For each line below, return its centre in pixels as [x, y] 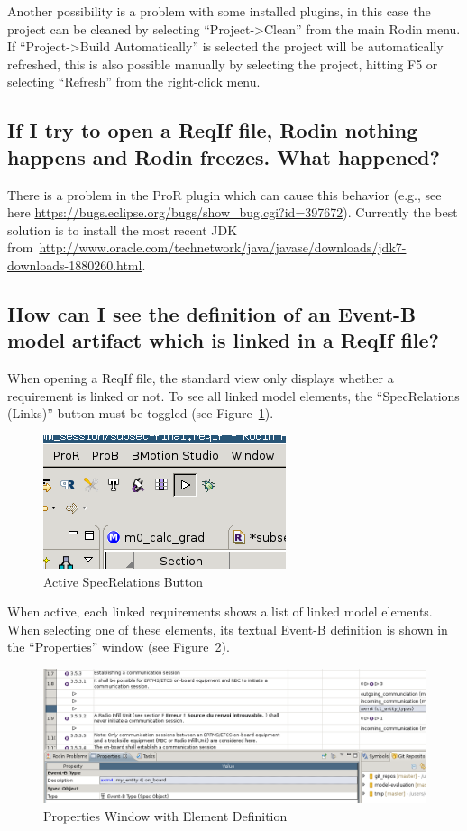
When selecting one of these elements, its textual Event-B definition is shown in [228, 629]
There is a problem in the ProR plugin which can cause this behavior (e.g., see [224, 194]
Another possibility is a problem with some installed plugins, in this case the [219, 11]
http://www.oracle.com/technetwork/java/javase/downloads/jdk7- [223, 247]
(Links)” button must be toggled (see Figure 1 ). [141, 413]
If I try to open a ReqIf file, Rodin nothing [213, 130]
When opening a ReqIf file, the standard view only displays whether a [201, 378]
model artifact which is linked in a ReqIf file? [223, 340]
